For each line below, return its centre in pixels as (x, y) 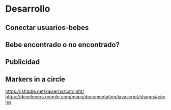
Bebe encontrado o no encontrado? (62, 44)
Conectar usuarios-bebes (47, 28)
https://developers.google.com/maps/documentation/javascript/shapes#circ (85, 97)
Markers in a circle (35, 79)
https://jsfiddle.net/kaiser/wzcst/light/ (45, 91)
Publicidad (23, 62)
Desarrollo (28, 9)
